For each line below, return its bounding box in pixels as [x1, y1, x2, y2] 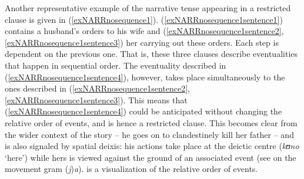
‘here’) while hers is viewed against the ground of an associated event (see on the [5, 151, 296, 163]
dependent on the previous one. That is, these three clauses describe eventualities [5, 48, 298, 60]
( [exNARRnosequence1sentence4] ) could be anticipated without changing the [5, 105, 282, 117]
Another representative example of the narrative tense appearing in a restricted [5, 2, 291, 13]
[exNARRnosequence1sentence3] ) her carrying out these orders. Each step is [5, 36, 279, 48]
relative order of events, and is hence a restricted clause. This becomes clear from [5, 116, 298, 129]
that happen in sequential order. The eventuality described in [5, 59, 226, 71]
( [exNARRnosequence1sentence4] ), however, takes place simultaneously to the [5, 70, 285, 83]
